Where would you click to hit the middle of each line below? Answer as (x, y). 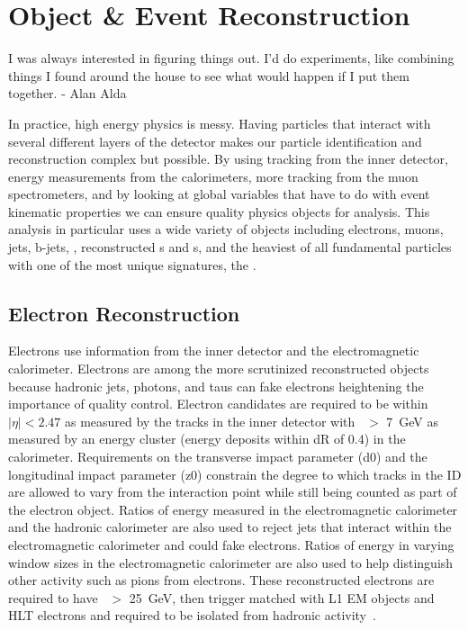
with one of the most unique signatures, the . (132, 264)
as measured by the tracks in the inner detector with (210, 421)
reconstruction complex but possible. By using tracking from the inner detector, (228, 159)
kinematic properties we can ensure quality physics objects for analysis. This (219, 211)
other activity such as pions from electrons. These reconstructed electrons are (221, 580)
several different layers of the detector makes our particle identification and (215, 141)
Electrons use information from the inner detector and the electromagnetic (214, 351)
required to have (53, 597)
